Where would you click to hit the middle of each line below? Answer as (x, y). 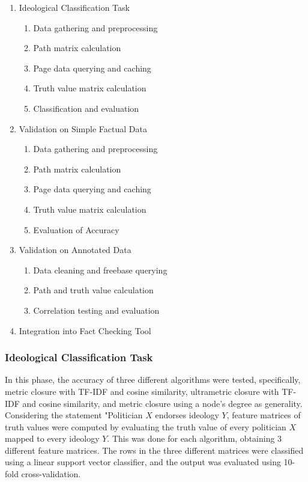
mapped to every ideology (52, 438)
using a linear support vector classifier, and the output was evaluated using (143, 462)
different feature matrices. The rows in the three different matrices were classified (154, 450)
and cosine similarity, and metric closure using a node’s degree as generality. (162, 403)
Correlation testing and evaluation (96, 310)
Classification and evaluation (86, 108)
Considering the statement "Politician (74, 415)
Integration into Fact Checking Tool (85, 330)
